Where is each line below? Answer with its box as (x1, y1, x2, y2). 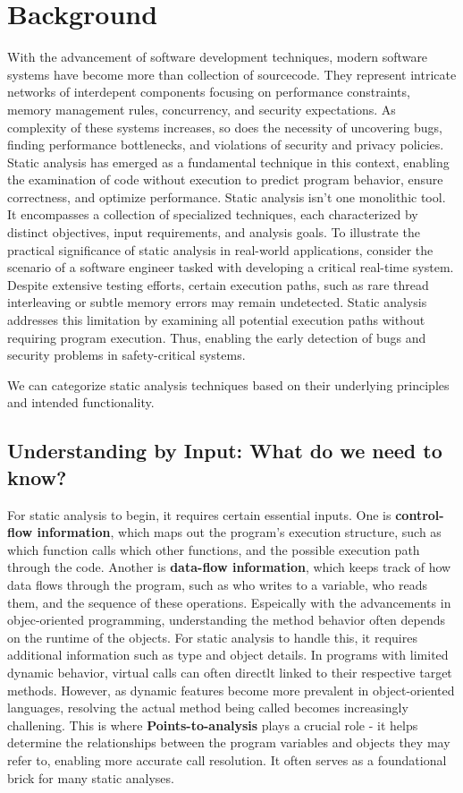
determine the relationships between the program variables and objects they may (7, 733, 450, 752)
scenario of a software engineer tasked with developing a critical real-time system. (7, 258, 454, 277)
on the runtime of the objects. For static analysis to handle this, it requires (7, 627, 417, 646)
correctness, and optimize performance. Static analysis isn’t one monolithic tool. (7, 187, 446, 206)
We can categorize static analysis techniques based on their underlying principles (7, 375, 450, 394)
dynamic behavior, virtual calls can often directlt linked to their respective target (7, 662, 452, 681)
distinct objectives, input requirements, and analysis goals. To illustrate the (7, 223, 420, 242)
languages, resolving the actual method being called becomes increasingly (7, 698, 408, 717)
